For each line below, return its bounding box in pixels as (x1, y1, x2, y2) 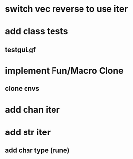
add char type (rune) (5, 146, 70, 155)
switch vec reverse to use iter (5, 3, 128, 15)
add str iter (5, 127, 51, 138)
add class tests (5, 26, 68, 37)
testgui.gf (5, 45, 36, 53)
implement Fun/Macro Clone (5, 65, 124, 76)
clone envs (5, 84, 40, 93)
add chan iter (5, 104, 60, 115)
